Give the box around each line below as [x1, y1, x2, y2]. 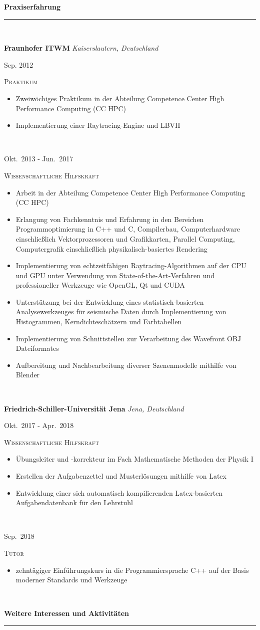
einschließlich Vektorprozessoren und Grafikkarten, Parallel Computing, [15, 233, 235, 244]
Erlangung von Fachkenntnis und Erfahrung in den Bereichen [15, 214, 204, 224]
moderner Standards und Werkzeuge [15, 574, 127, 585]
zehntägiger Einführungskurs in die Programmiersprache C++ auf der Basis [15, 564, 249, 575]
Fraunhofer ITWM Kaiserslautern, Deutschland [4, 43, 158, 53]
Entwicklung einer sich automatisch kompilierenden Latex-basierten [15, 487, 223, 498]
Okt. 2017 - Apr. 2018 [4, 420, 74, 431]
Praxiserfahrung [4, 2, 61, 12]
